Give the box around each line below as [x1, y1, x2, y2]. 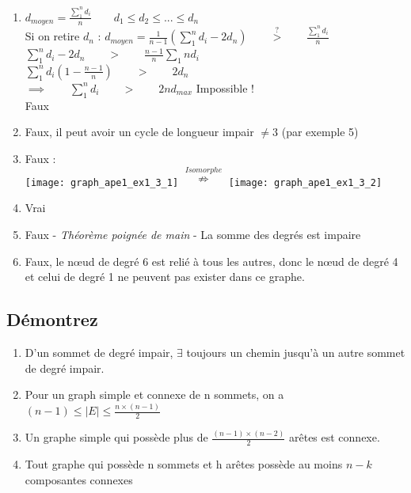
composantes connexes [25, 471, 133, 487]
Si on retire [25, 28, 80, 44]
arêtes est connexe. [288, 429, 380, 446]
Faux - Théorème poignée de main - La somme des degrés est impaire [25, 226, 361, 243]
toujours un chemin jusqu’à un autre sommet [186, 344, 405, 361]
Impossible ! [196, 79, 254, 96]
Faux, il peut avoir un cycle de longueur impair [25, 123, 254, 140]
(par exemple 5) [281, 123, 359, 140]
